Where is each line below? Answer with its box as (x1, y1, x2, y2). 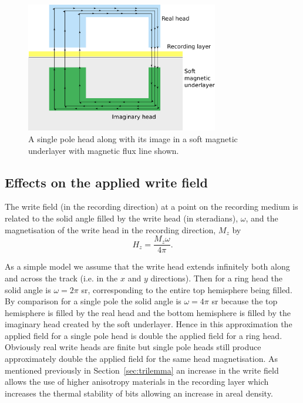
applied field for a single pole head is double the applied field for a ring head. (5, 329, 282, 341)
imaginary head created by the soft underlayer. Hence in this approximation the (5, 318, 292, 330)
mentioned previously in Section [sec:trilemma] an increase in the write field (5, 364, 279, 376)
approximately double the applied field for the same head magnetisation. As (5, 352, 278, 365)
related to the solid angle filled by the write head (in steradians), (5, 212, 238, 224)
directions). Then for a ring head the (150, 271, 283, 284)
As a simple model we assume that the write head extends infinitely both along (5, 260, 290, 273)
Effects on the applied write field (5, 173, 208, 191)
